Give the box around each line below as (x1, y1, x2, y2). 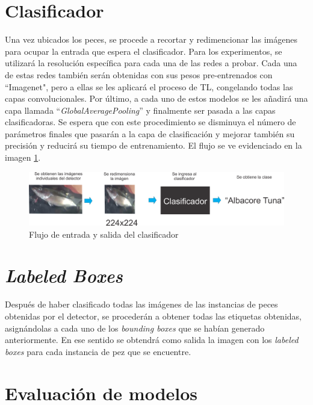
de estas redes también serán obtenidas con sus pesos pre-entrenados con (5, 68, 273, 81)
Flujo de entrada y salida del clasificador (29, 227, 179, 240)
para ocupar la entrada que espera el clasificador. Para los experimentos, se (5, 45, 282, 57)
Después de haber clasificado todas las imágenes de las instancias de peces (5, 298, 278, 311)
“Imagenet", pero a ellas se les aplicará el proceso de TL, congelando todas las (5, 80, 293, 93)
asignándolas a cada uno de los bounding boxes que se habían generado (5, 321, 265, 334)
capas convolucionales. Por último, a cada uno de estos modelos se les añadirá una (5, 92, 308, 105)
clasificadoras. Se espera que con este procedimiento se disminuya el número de (5, 116, 296, 128)
